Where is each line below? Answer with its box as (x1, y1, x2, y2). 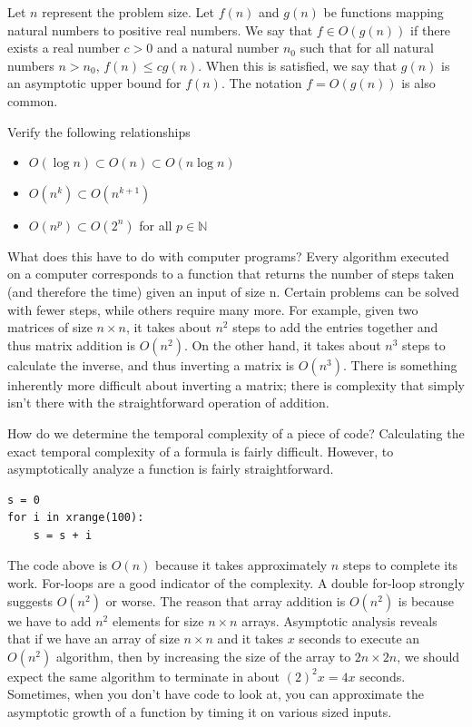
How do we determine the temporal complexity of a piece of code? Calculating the (7, 423, 465, 442)
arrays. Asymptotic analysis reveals (241, 611, 438, 630)
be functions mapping (323, 3, 444, 21)
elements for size (112, 611, 204, 630)
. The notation (221, 74, 302, 93)
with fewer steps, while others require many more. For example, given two (7, 300, 418, 319)
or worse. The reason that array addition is (105, 591, 346, 610)
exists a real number (7, 38, 120, 57)
